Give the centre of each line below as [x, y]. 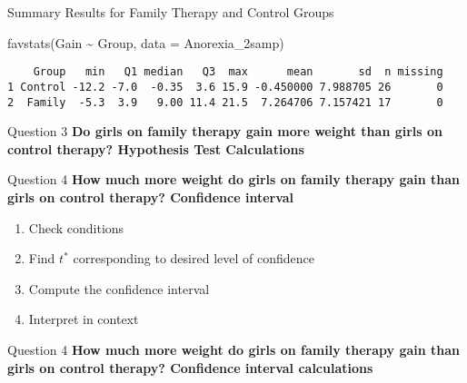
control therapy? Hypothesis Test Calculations [156, 148]
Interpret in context [84, 319]
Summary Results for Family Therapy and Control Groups [171, 12]
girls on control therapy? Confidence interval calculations [190, 367]
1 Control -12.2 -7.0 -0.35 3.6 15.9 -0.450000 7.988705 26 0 [225, 87]
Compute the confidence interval [119, 288]
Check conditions [76, 227]
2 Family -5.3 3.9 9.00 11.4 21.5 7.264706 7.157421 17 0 [225, 102]
